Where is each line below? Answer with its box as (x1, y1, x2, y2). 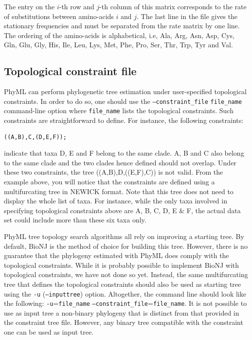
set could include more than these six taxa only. (4, 215, 146, 225)
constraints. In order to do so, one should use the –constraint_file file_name (4, 96, 242, 106)
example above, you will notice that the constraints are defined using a (4, 177, 215, 187)
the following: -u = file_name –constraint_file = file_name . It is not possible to (4, 298, 247, 308)
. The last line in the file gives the (137, 11, 238, 21)
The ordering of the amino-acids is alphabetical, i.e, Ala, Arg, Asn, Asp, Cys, (4, 30, 234, 40)
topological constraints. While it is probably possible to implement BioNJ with (4, 260, 239, 270)
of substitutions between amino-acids (4, 11, 114, 21)
